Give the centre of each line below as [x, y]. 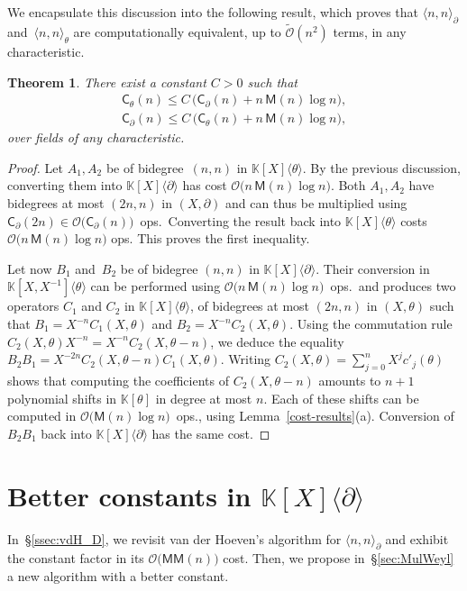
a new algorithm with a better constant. [118, 575]
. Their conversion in [373, 268]
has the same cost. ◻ [211, 433]
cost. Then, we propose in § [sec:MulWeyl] [339, 558]
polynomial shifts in [62, 398]
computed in [42, 416]
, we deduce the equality [277, 341]
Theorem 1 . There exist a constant [107, 82]
